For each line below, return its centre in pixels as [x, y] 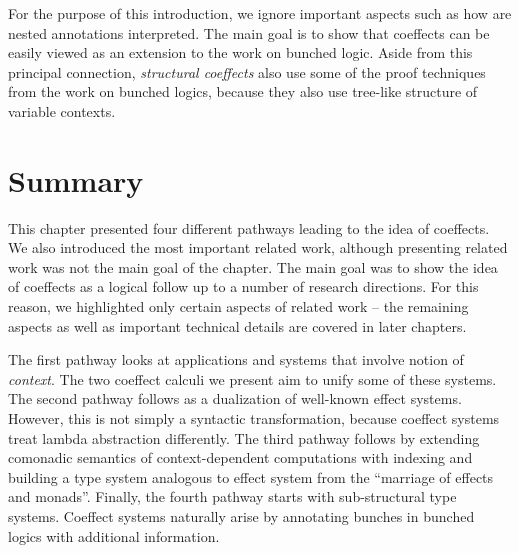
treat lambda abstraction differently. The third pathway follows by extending [244, 437]
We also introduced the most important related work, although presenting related [258, 247]
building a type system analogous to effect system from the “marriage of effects [251, 476]
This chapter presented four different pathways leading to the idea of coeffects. [249, 227]
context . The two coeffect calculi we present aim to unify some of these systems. [252, 378]
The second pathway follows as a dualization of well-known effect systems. [235, 398]
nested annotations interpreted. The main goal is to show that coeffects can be [249, 32]
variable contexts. [62, 110]
